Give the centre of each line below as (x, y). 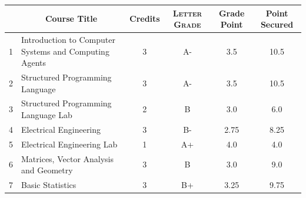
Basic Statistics (49, 184)
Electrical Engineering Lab (69, 144)
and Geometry (47, 170)
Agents (34, 63)
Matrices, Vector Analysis (68, 158)
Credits (145, 19)
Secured (277, 24)
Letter (187, 13)
